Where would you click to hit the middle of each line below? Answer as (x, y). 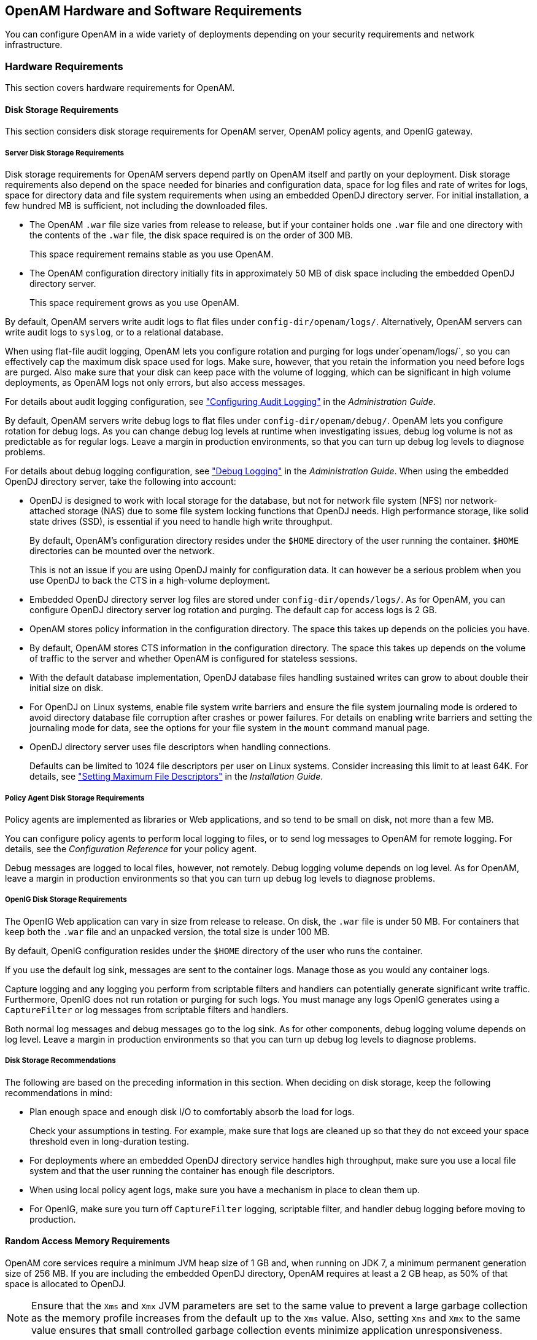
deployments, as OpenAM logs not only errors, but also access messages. (155, 383)
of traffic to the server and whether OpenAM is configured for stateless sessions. (194, 659)
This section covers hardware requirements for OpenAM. (120, 88)
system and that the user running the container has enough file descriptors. (182, 1170)
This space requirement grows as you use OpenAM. (134, 303)
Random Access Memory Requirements (87, 1241)
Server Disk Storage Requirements (65, 153)
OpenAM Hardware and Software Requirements (153, 11)
